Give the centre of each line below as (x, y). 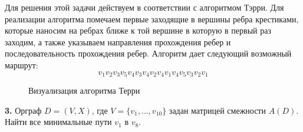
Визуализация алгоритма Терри (84, 90)
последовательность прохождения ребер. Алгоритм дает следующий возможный (148, 53)
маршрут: (22, 65)
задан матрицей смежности (217, 110)
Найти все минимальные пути (58, 122)
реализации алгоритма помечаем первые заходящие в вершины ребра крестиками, (152, 19)
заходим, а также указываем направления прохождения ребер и (118, 42)
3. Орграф (23, 110)
